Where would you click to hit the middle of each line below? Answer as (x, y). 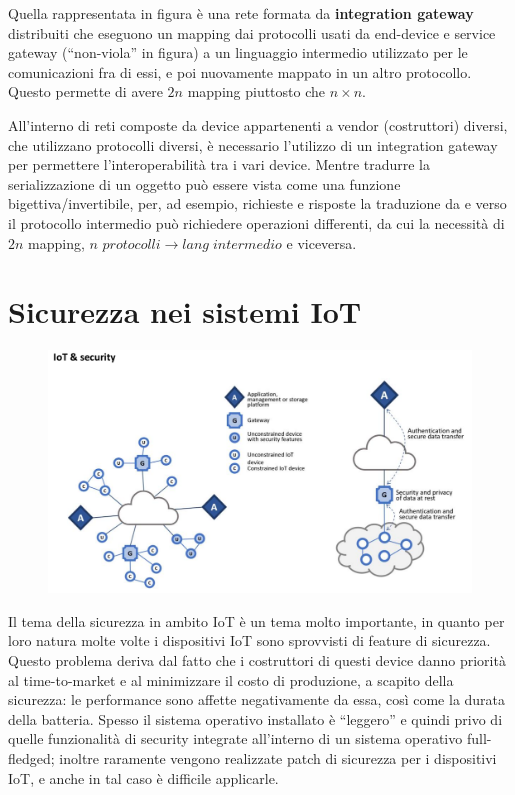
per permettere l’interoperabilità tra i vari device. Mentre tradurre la (219, 164)
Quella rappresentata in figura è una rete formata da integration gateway (241, 13)
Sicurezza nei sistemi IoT (185, 311)
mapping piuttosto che (256, 91)
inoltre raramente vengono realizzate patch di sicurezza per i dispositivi (278, 758)
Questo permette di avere (85, 91)
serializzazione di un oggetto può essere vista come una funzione (204, 183)
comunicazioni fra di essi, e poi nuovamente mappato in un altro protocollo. (240, 71)
